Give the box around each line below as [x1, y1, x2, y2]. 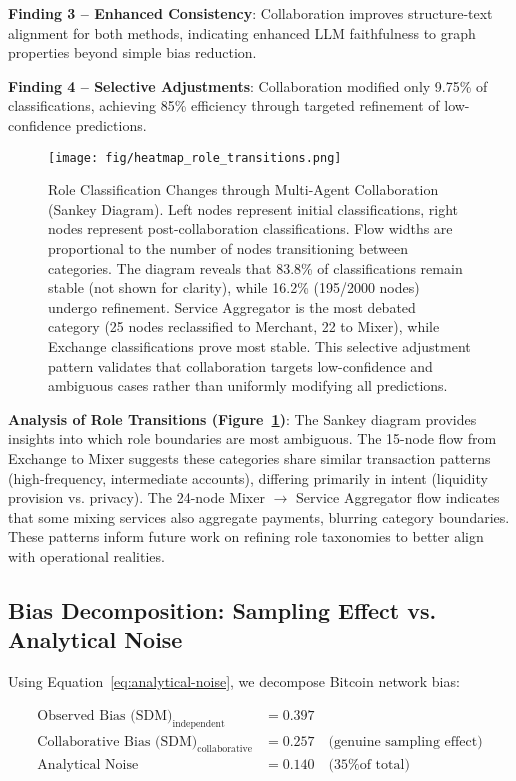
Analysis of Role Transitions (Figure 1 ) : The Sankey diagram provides [8, 408, 477, 429]
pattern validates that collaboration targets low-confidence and [48, 355, 433, 376]
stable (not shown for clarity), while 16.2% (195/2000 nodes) [48, 277, 420, 298]
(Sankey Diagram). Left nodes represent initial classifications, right [48, 198, 459, 219]
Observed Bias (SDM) [37, 708, 173, 723]
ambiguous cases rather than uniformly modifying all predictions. [48, 375, 448, 396]
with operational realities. [8, 545, 165, 566]
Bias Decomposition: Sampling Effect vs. [8, 594, 437, 625]
